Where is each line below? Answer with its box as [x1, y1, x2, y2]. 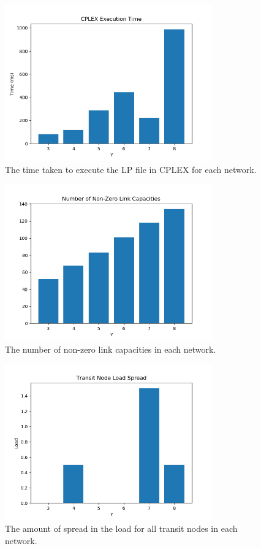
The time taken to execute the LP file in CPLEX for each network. [5, 163, 257, 175]
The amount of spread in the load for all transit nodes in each [5, 522, 238, 535]
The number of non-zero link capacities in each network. [5, 342, 216, 355]
